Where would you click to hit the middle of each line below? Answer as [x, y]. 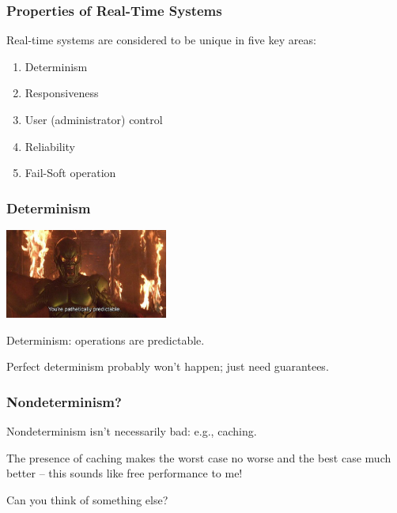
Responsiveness [62, 93]
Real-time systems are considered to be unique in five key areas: [161, 40]
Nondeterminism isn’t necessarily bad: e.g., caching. [132, 431]
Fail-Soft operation [70, 173]
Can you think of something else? [87, 499]
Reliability [50, 146]
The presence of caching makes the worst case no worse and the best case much [199, 457]
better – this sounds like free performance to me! [125, 473]
